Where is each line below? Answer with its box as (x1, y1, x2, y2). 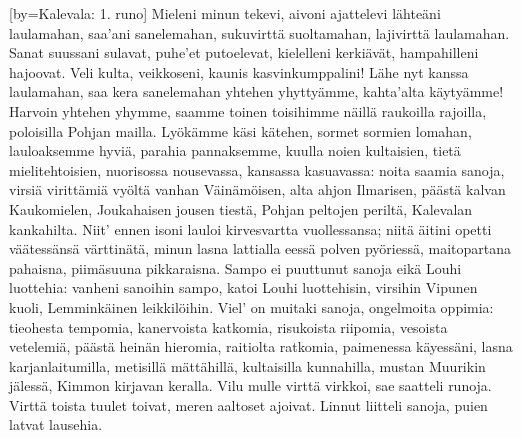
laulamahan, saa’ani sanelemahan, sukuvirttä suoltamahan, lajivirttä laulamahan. (9, 22, 510, 43)
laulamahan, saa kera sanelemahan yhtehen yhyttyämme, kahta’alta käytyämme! (9, 81, 504, 102)
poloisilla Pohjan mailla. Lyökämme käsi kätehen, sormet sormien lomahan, (9, 120, 472, 141)
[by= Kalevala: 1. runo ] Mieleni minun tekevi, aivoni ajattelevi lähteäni (9, 3, 441, 23)
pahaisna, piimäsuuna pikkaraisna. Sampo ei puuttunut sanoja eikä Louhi (9, 257, 462, 278)
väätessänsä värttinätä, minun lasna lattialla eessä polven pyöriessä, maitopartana (9, 238, 512, 259)
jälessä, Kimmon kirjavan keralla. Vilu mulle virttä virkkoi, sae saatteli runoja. (9, 375, 492, 396)
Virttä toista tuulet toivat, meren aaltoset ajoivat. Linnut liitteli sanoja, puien (9, 394, 488, 415)
